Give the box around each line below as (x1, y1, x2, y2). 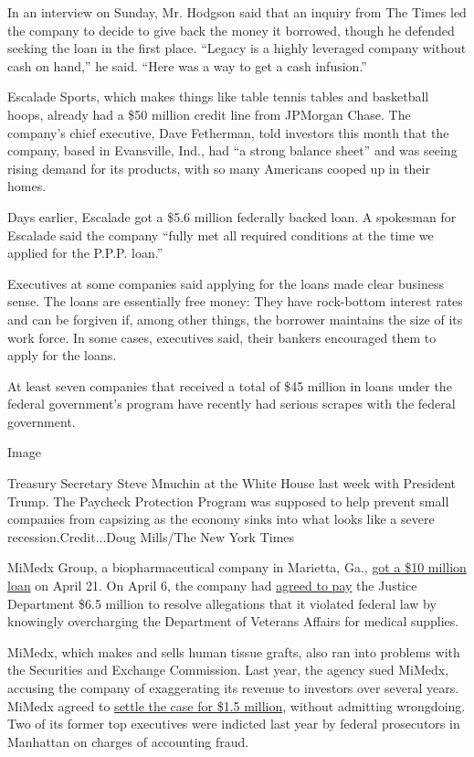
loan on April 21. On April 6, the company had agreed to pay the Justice (7, 576, 417, 595)
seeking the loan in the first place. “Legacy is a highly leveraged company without (7, 38, 467, 58)
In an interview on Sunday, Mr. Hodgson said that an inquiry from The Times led (7, 3, 467, 21)
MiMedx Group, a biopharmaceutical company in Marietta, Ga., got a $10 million (7, 558, 467, 577)
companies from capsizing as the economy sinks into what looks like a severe (7, 509, 435, 528)
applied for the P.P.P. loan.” (7, 243, 163, 262)
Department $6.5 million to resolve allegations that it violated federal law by (7, 593, 437, 613)
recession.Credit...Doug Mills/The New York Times (7, 527, 295, 546)
